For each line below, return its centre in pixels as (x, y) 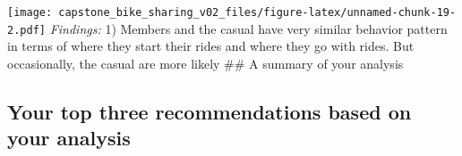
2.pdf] (26, 30)
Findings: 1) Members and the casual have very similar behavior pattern (248, 28)
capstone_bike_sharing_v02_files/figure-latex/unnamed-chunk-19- (257, 12)
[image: (30, 12)
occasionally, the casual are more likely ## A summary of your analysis (205, 63)
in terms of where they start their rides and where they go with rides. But (211, 46)
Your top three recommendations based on (210, 111)
